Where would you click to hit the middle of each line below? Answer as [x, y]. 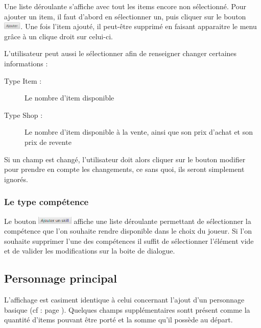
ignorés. [16, 179]
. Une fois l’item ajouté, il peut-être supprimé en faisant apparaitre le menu [139, 26]
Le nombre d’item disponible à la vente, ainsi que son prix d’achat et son [139, 132]
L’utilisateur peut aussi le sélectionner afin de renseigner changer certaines [121, 53]
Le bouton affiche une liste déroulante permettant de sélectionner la [128, 221]
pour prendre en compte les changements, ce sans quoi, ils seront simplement [124, 169]
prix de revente [48, 142]
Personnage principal [61, 278]
